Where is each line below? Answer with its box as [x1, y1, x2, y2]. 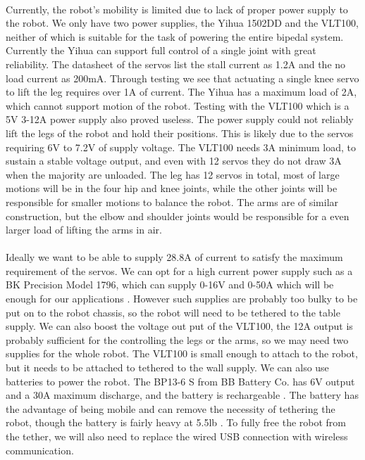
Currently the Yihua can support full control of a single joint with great [6, 43, 316, 58]
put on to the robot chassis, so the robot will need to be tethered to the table [6, 305, 340, 319]
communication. [6, 442, 74, 457]
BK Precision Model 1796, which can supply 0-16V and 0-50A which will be [6, 277, 334, 292]
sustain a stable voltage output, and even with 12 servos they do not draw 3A [6, 153, 342, 168]
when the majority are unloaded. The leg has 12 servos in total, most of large [6, 167, 340, 181]
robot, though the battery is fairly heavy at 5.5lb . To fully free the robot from [6, 415, 346, 430]
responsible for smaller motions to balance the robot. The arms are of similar [6, 194, 339, 209]
